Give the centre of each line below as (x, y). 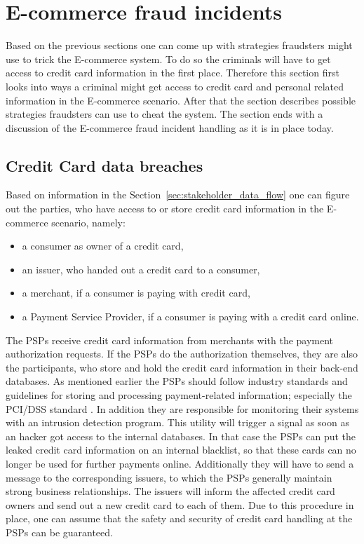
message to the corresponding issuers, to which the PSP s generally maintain (169, 477)
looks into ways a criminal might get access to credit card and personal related (175, 86)
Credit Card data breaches (105, 165)
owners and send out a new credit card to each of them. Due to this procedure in (180, 504)
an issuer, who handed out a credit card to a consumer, (141, 269)
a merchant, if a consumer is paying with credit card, (136, 293)
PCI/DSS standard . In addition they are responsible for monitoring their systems (182, 408)
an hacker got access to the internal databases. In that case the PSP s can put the (181, 436)
